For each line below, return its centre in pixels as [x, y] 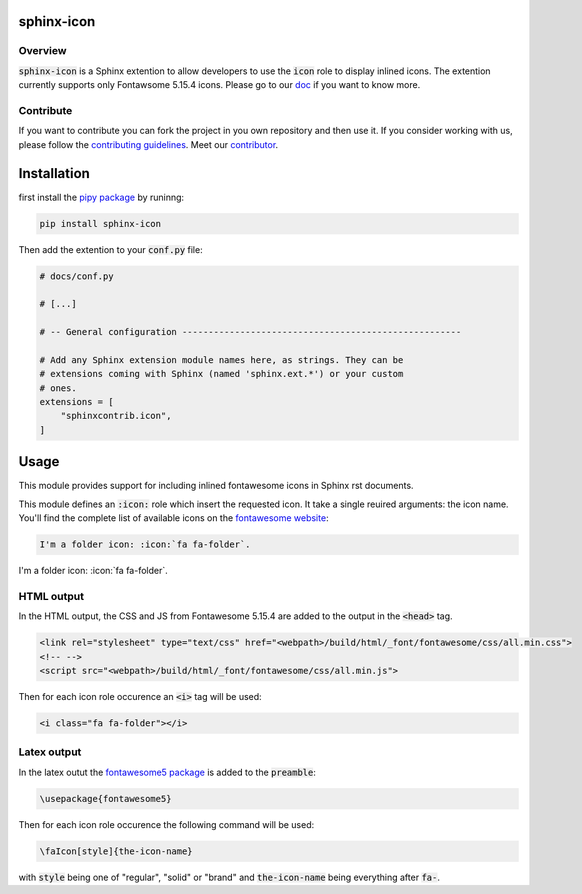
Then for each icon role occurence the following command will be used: [166, 824]
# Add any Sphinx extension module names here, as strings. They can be [221, 359]
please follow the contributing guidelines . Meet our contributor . [148, 144]
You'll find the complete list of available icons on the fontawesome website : [173, 518]
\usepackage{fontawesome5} [105, 798]
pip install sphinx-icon [100, 223]
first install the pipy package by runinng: [101, 197]
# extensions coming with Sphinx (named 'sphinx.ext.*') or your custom [221, 374]
